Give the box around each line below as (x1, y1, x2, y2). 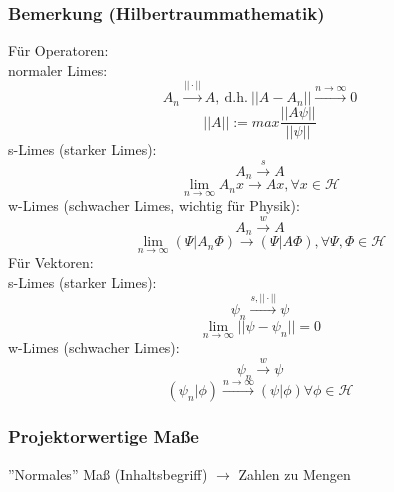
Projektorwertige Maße (8, 424, 199, 449)
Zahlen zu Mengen (238, 463, 351, 484)
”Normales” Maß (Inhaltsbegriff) (8, 463, 208, 484)
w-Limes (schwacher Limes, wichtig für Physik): (8, 195, 300, 216)
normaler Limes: (8, 59, 108, 80)
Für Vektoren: (8, 252, 94, 273)
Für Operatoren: (8, 40, 109, 61)
